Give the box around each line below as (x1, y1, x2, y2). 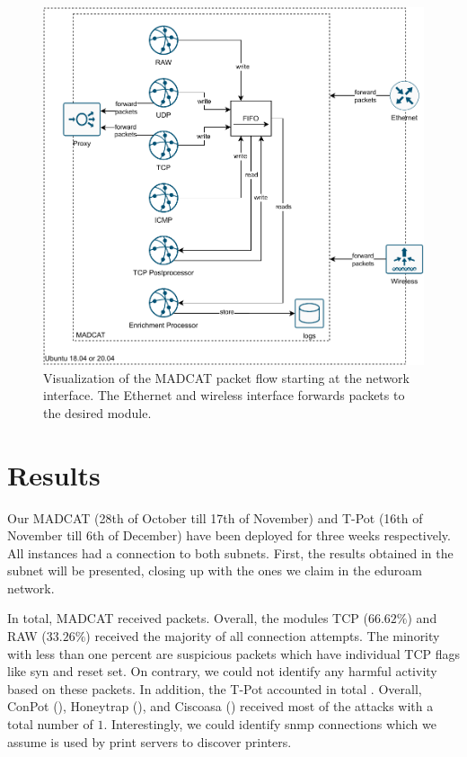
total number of (7, 715, 93, 734)
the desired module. (43, 403, 152, 422)
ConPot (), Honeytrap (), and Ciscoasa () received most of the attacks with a (7, 697, 434, 716)
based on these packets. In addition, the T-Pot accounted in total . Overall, (7, 679, 422, 698)
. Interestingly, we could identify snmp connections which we (103, 715, 436, 734)
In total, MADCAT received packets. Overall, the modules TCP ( (7, 609, 368, 628)
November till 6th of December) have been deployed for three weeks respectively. (7, 526, 451, 545)
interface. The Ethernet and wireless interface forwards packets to (43, 386, 405, 405)
